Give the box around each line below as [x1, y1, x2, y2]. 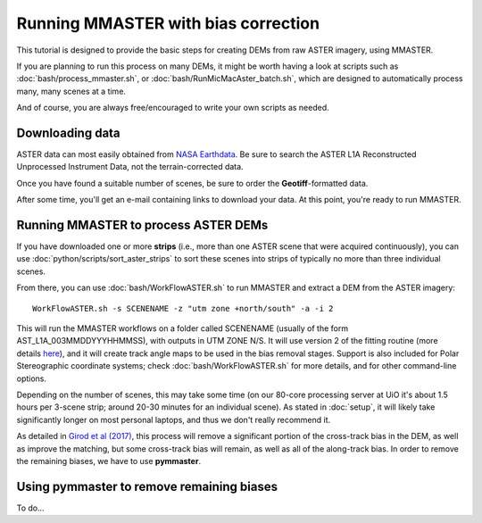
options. [16, 373, 47, 384]
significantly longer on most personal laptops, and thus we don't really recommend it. [16, 414, 331, 425]
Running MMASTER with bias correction [16, 13, 320, 33]
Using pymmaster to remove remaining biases [16, 478, 278, 494]
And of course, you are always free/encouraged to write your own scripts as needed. [16, 103, 329, 113]
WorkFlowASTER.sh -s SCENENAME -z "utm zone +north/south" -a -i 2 [32, 303, 334, 313]
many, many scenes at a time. [16, 86, 127, 96]
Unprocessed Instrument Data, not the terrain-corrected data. [16, 162, 245, 172]
